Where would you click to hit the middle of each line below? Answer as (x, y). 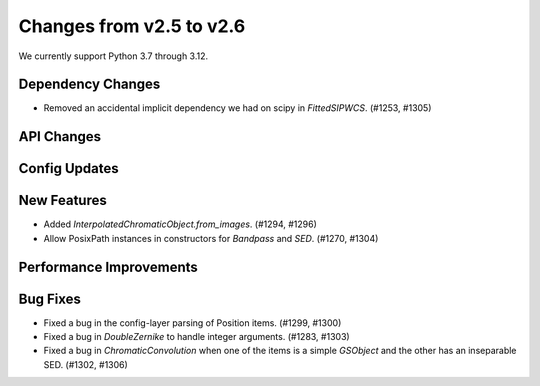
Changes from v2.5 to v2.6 (132, 26)
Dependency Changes (89, 84)
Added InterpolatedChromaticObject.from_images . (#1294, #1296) (180, 224)
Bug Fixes (50, 298)
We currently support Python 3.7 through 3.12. (113, 56)
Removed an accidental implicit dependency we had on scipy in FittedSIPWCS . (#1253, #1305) (237, 108)
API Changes (60, 136)
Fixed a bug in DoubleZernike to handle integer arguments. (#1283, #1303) (196, 337)
